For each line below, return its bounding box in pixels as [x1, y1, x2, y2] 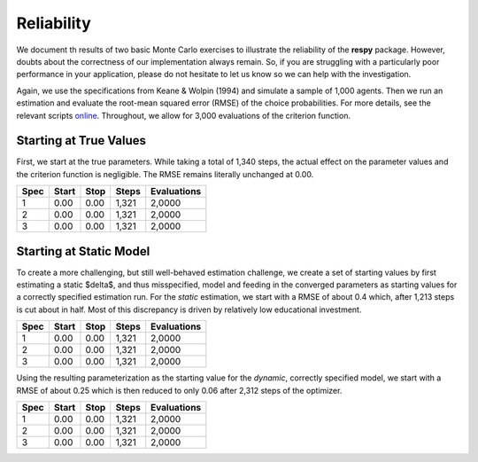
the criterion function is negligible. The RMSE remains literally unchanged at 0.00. [16, 168, 314, 179]
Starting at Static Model [16, 244, 150, 259]
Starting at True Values [16, 133, 146, 148]
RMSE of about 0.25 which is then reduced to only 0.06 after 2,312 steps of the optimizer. [16, 385, 343, 395]
